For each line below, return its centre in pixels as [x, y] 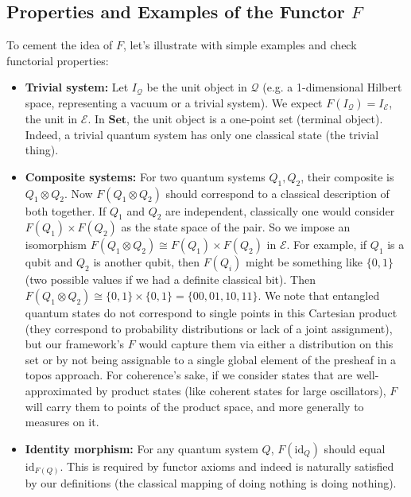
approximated [58, 390]
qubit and [49, 262]
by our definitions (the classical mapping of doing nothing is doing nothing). [211, 483]
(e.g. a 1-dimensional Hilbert [332, 87]
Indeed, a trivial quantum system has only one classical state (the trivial [202, 134]
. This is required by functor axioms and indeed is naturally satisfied [227, 466]
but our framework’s [75, 344]
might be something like [304, 262]
